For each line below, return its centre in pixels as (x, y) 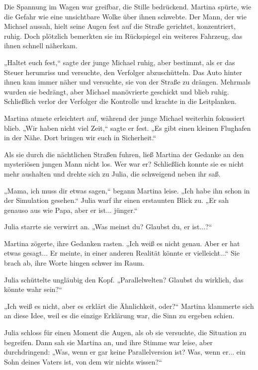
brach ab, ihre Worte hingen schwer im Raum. (74, 263)
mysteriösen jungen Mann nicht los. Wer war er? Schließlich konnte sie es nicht (124, 164)
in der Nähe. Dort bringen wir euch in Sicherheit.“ (80, 138)
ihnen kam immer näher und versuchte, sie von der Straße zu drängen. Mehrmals (127, 82)
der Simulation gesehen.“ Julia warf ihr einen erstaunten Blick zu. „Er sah (117, 200)
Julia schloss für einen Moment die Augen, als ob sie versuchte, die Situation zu (125, 332)
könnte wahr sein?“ (33, 289)
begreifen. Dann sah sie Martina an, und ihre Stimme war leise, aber (108, 342)
